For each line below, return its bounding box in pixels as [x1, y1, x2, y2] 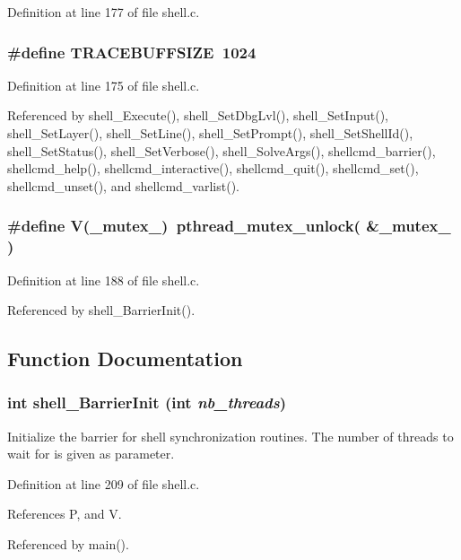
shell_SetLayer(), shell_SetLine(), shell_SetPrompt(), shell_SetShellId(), [7, 124, 413, 142]
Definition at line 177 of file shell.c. [7, 3, 200, 21]
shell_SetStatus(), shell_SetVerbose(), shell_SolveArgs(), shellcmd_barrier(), [7, 141, 436, 160]
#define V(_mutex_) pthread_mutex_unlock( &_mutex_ [7, 214, 451, 237]
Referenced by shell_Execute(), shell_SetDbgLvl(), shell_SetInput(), [7, 106, 388, 125]
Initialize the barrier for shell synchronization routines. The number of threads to [7, 426, 454, 445]
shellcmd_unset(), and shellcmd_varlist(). [7, 176, 239, 195]
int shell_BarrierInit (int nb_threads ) [7, 391, 287, 414]
